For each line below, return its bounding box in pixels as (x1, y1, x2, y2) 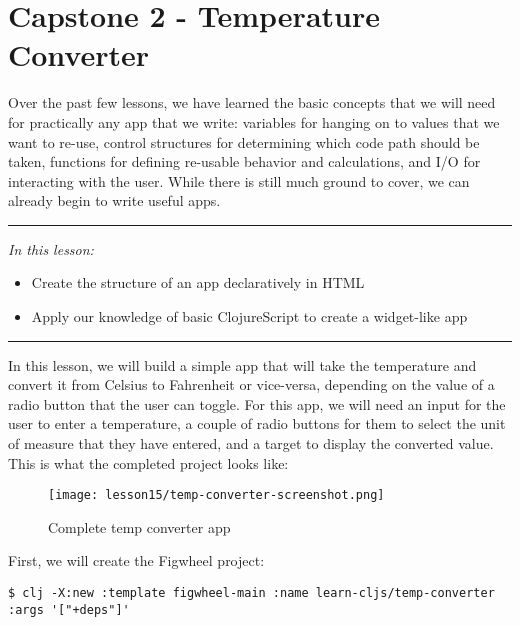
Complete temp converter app (48, 516, 231, 537)
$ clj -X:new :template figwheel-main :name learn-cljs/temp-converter (8, 586, 495, 601)
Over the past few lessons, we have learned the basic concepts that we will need (8, 92, 496, 113)
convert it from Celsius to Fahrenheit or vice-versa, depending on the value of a (8, 374, 495, 395)
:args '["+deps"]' (8, 602, 130, 617)
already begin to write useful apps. (8, 190, 221, 211)
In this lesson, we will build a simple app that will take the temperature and (8, 354, 477, 375)
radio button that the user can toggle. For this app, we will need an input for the (8, 393, 506, 414)
